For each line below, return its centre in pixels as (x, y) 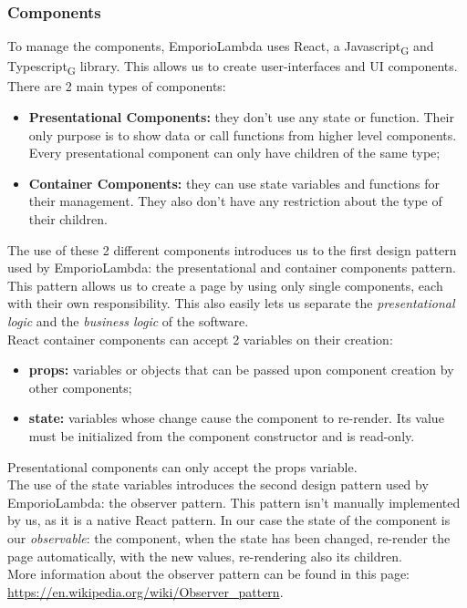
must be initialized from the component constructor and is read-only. (222, 435)
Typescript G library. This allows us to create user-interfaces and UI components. (233, 67)
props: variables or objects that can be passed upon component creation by (241, 370)
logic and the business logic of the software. (128, 321)
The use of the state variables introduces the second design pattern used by (218, 484)
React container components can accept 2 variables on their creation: (200, 339)
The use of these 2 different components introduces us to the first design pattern (232, 249)
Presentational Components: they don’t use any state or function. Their (241, 117)
